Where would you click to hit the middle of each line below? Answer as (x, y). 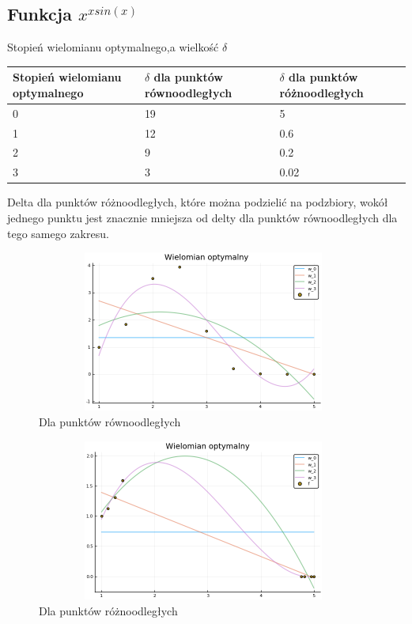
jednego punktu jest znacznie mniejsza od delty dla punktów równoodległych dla (202, 217)
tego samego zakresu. (58, 233)
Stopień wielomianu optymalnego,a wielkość (113, 47)
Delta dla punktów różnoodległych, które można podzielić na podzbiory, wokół (198, 202)
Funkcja (40, 14)
